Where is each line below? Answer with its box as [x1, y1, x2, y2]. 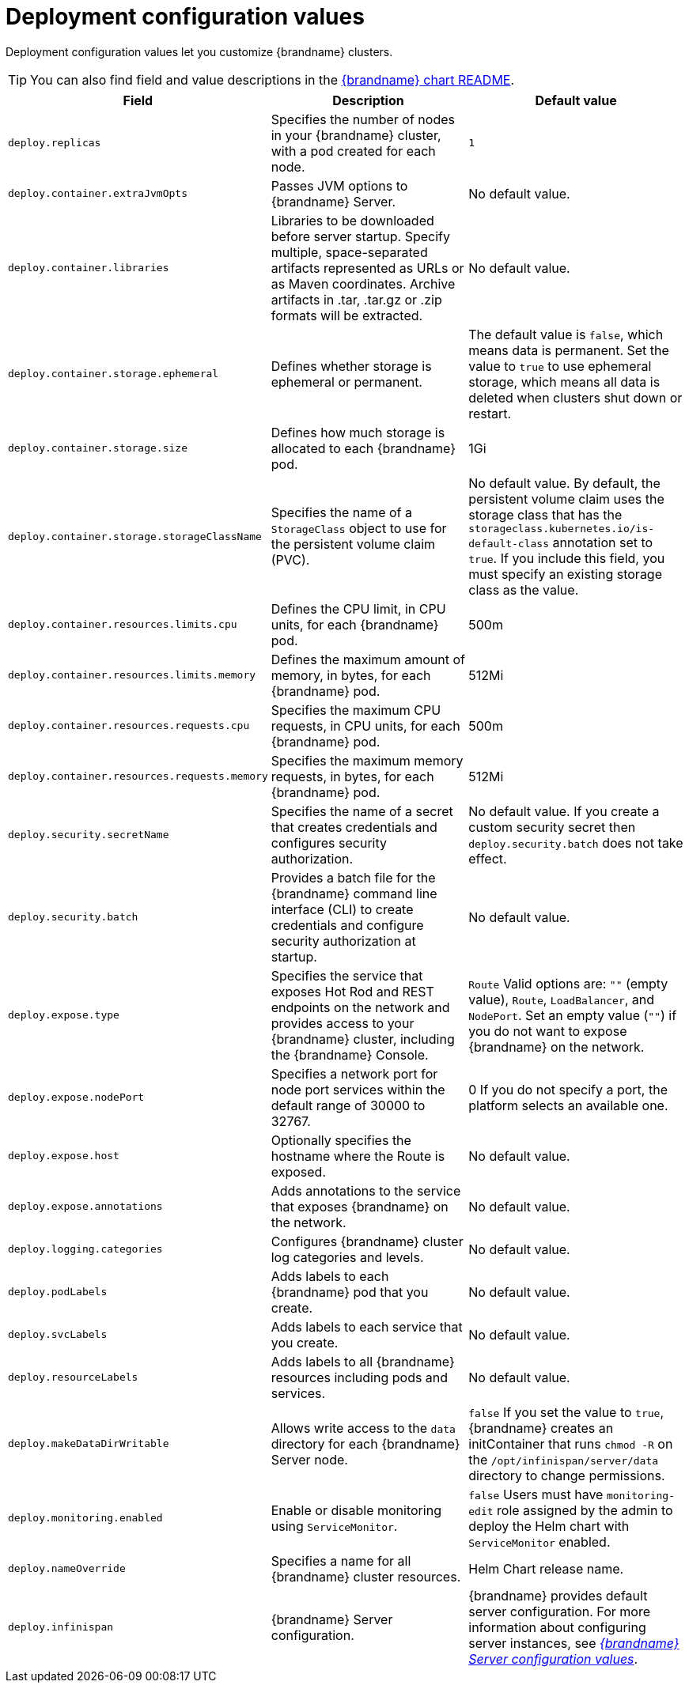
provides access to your [271, 1015, 415, 1031]
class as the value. [468, 581, 579, 598]
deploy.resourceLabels [8, 1371, 138, 1384]
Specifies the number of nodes [271, 111, 455, 127]
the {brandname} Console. [271, 1046, 429, 1063]
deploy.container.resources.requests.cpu [8, 720, 250, 732]
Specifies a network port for [271, 1065, 438, 1082]
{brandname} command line [271, 885, 437, 901]
